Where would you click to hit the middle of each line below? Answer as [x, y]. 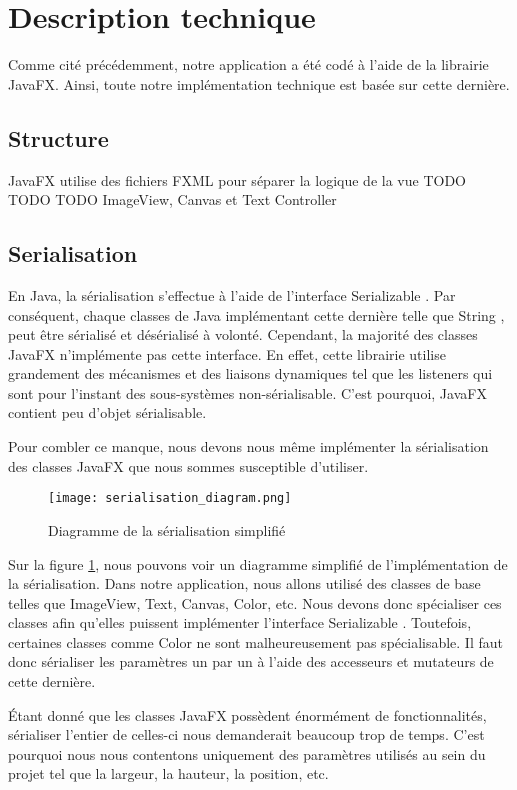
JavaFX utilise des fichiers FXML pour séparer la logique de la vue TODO [237, 179]
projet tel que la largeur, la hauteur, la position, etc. [168, 773]
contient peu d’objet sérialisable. [107, 412]
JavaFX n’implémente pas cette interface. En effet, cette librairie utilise [227, 353]
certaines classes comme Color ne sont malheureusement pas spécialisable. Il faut [255, 641]
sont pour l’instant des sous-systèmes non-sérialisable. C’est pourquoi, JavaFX [247, 392]
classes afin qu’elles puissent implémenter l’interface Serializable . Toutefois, [240, 622]
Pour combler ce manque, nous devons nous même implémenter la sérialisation [248, 446]
